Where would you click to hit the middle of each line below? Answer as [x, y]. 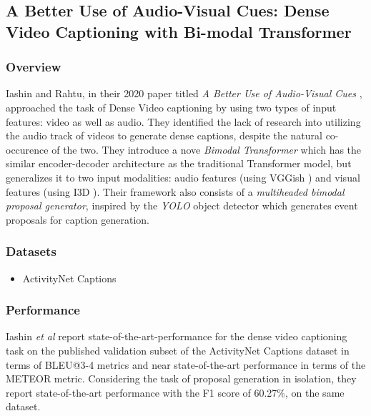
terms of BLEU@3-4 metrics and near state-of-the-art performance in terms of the [186, 364]
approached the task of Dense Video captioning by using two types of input [171, 107]
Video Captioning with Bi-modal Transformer [179, 31]
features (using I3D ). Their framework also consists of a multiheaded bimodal [175, 191]
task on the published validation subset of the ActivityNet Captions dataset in [178, 350]
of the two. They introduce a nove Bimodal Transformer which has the [207, 149]
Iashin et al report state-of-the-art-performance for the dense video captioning [177, 336]
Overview [34, 67]
